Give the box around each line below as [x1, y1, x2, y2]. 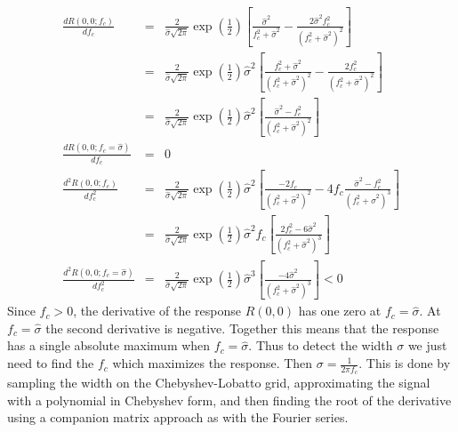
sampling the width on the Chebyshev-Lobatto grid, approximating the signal [7, 373, 430, 392]
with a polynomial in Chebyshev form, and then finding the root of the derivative [7, 390, 452, 409]
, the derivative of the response [73, 301, 241, 320]
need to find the [7, 354, 94, 372]
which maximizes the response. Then [112, 354, 313, 372]
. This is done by [358, 354, 451, 372]
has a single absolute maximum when [7, 336, 211, 355]
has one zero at [298, 301, 382, 320]
